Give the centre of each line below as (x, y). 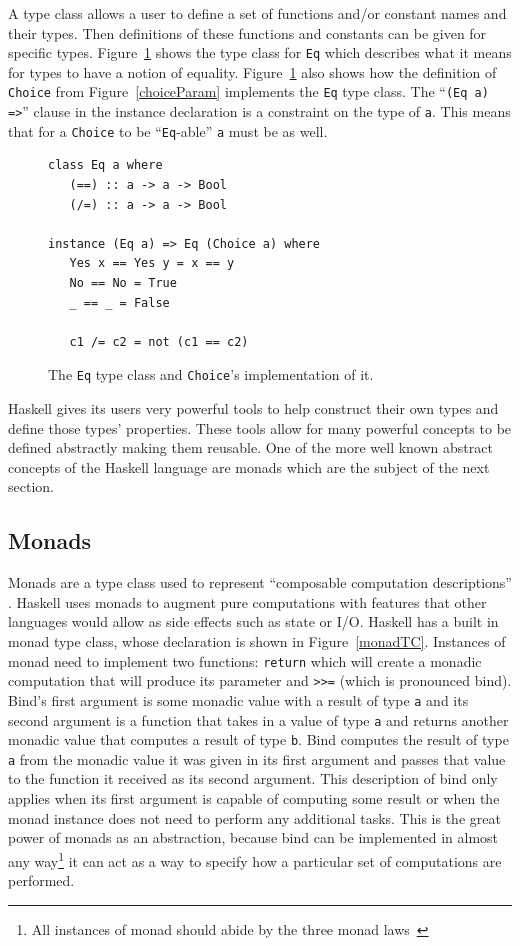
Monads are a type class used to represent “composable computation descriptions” (260, 582)
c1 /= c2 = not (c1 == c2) (159, 341)
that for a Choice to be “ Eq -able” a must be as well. (168, 130)
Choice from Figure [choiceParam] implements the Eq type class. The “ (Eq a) (248, 91)
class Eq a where (105, 165)
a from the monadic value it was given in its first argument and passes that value (257, 758)
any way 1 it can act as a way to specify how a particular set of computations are (255, 859)
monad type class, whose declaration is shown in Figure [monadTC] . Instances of (257, 640)
